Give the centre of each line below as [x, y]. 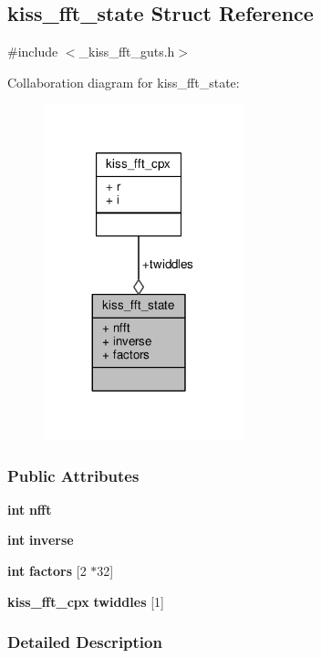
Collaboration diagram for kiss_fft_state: [124, 82]
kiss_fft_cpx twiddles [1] [86, 601]
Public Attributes [73, 475]
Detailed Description [85, 642]
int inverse [41, 540]
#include [33, 52]
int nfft [30, 509]
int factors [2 [47, 570]
